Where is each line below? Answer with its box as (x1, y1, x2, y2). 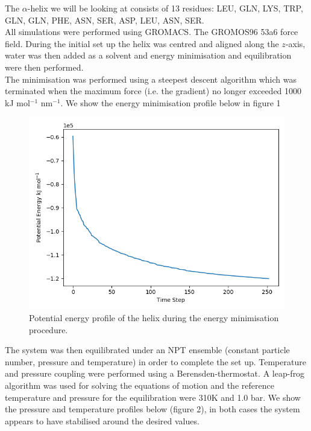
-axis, (285, 37, 306, 49)
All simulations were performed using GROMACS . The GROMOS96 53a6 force (5, 25, 298, 38)
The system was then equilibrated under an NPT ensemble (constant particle (5, 343, 290, 356)
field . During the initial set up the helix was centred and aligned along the (5, 37, 279, 49)
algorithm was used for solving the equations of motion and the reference (5, 378, 274, 391)
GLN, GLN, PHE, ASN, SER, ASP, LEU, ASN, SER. (5, 13, 204, 26)
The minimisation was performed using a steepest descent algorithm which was (5, 72, 297, 85)
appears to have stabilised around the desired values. (5, 414, 199, 427)
